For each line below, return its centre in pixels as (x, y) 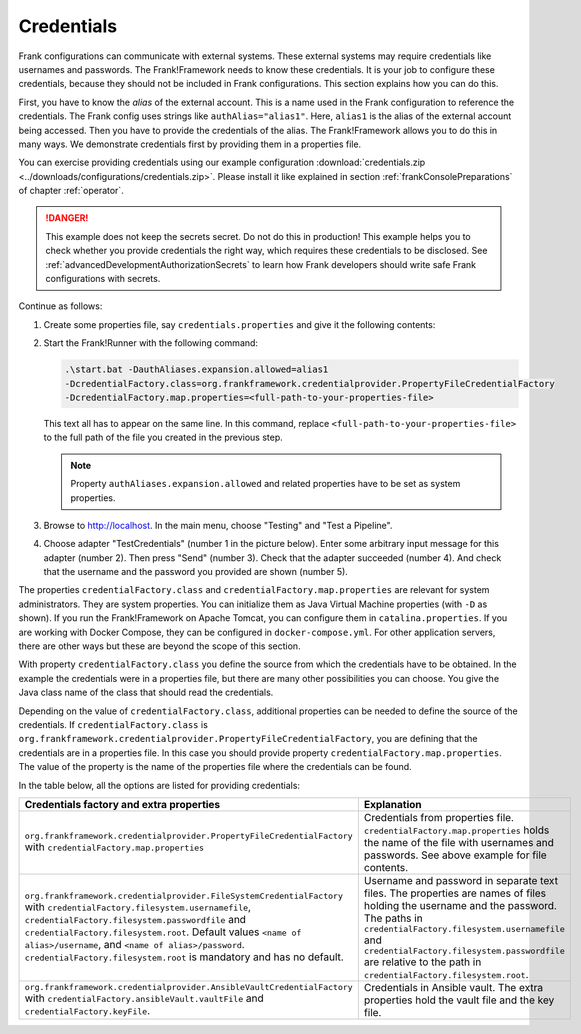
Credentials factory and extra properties (122, 804)
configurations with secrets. (103, 279)
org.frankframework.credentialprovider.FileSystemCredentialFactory (184, 896)
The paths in (393, 918)
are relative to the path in (422, 962)
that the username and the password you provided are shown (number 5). (196, 572)
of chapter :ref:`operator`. (71, 191)
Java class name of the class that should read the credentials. (146, 692)
